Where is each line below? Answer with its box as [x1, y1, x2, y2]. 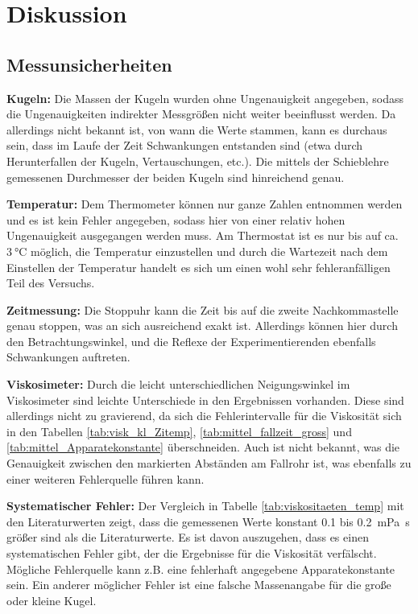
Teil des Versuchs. [6, 274, 95, 291]
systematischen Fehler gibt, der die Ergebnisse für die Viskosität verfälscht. [6, 545, 377, 562]
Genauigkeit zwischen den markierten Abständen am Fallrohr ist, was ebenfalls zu [6, 455, 412, 472]
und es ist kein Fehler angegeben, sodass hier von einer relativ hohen [6, 211, 346, 228]
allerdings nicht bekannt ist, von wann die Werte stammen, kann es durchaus [6, 121, 387, 138]
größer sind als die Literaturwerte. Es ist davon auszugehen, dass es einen [6, 529, 369, 546]
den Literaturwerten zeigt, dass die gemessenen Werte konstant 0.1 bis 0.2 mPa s [6, 513, 410, 530]
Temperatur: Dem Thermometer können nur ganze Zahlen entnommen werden [6, 196, 403, 212]
